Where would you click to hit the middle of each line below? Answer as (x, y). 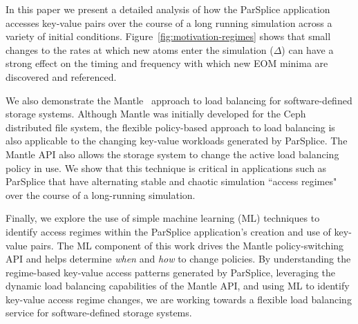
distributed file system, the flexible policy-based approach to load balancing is (170, 127)
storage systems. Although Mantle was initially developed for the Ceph (156, 114)
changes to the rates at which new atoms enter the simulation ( (140, 49)
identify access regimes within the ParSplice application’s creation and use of (168, 231)
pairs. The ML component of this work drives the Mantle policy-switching (187, 245)
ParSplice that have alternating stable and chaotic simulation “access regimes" (171, 181)
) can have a (308, 49)
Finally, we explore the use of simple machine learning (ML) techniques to (163, 218)
